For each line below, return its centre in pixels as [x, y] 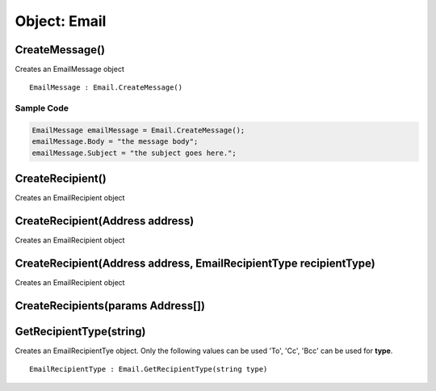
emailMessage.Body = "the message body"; [115, 142]
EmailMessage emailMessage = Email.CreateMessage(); [138, 130]
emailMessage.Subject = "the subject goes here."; [134, 153]
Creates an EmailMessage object [69, 69]
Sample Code [42, 108]
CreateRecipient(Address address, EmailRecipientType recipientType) [195, 263]
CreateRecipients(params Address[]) [110, 306]
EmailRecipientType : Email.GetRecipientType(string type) [149, 369]
